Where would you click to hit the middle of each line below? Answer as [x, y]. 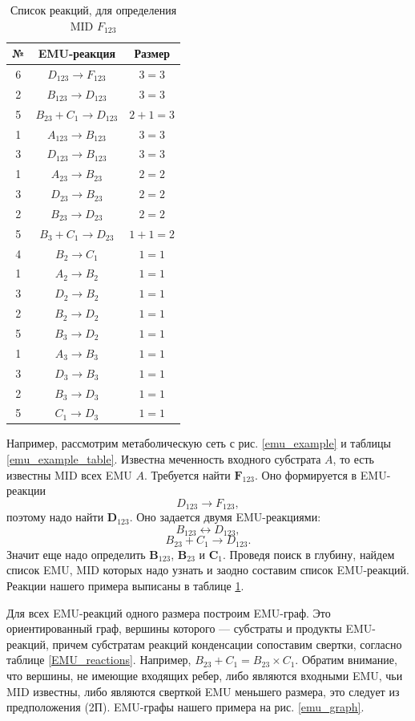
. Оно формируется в [306, 474]
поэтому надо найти [55, 517]
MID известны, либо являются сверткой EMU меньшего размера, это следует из [203, 691]
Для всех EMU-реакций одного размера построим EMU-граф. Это [169, 612]
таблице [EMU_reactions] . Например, [99, 660]
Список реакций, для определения [93, 10]
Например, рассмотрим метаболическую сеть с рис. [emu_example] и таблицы [199, 443]
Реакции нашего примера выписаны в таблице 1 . [125, 585]
